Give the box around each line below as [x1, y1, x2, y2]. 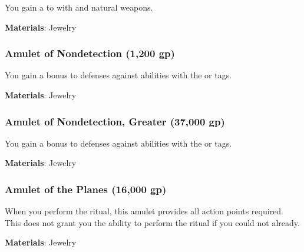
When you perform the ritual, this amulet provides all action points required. [5, 205, 284, 217]
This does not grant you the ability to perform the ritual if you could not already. [5, 216, 300, 228]
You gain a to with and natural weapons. [5, 1, 153, 13]
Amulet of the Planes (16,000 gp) [5, 181, 167, 196]
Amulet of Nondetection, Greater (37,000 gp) [5, 114, 225, 128]
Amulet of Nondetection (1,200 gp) [5, 46, 175, 61]
